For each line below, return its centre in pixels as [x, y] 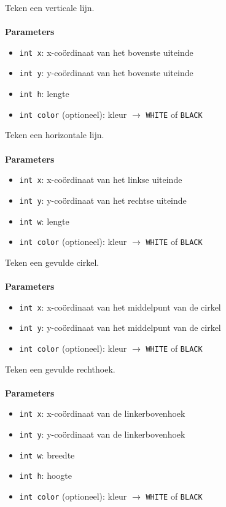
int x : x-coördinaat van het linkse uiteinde [101, 180]
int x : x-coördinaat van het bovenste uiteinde [106, 52]
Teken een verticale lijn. [50, 7]
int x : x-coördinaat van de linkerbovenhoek [102, 413]
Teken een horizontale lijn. [55, 135]
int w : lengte [44, 221]
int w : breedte [47, 455]
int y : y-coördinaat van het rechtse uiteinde [103, 200]
